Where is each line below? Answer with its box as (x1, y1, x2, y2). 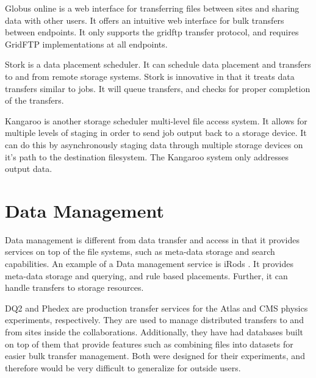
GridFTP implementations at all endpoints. (5, 37, 168, 50)
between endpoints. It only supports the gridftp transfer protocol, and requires (5, 26, 299, 38)
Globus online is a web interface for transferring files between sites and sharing (5, 2, 300, 14)
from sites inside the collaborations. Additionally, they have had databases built (5, 326, 304, 338)
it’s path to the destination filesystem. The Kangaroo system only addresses (5, 150, 289, 163)
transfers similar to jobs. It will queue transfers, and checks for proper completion (5, 82, 311, 94)
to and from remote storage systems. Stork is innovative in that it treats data (5, 70, 295, 82)
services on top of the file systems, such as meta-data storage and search (5, 245, 275, 258)
